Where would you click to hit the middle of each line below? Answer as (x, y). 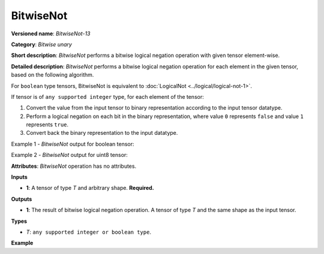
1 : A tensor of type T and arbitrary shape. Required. (90, 188)
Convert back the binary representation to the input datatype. (102, 133)
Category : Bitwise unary (41, 44)
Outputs (22, 199)
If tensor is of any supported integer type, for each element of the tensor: (107, 96)
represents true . (47, 125)
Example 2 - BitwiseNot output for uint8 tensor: (70, 155)
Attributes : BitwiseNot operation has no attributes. (74, 166)
